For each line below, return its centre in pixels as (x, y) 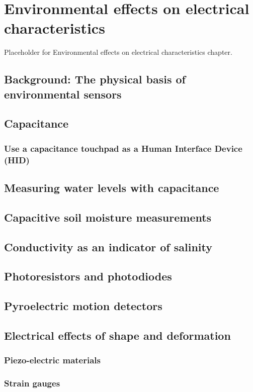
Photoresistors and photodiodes (88, 276)
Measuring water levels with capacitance (112, 188)
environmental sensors (63, 94)
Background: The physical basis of (95, 79)
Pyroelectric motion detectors (83, 306)
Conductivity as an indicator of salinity (108, 247)
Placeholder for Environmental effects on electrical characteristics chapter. (118, 52)
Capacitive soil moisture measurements (108, 217)
